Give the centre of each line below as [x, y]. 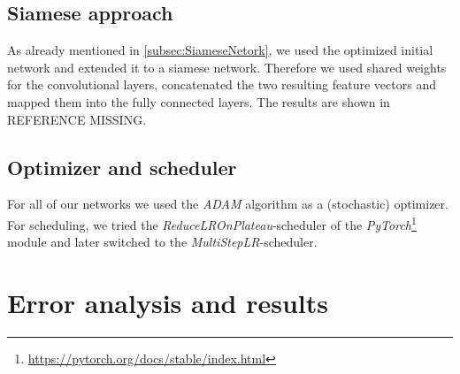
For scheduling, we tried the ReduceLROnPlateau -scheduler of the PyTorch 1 [212, 223]
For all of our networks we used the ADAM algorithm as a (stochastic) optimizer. [228, 204]
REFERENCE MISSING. [77, 119]
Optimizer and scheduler [122, 167]
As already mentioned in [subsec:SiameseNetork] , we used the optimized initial [220, 50]
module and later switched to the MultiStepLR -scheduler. [162, 242]
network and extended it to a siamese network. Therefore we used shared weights [227, 67]
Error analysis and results [168, 302]
